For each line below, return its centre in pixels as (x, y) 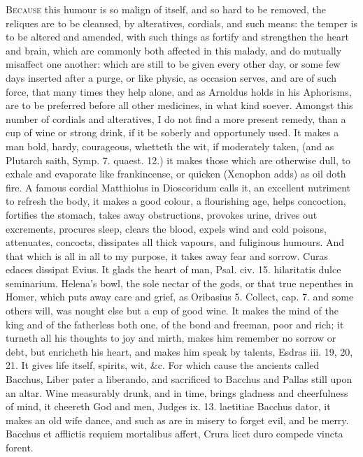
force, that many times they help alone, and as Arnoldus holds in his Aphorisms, (179, 91)
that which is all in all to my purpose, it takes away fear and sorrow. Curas (167, 255)
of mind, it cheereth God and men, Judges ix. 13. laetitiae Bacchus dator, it (168, 406)
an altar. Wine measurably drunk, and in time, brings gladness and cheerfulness (177, 392)
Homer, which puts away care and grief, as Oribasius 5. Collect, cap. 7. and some (180, 297)
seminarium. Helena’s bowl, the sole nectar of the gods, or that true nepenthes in (180, 283)
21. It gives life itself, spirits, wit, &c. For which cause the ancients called (163, 365)
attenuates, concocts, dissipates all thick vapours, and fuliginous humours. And (175, 242)
